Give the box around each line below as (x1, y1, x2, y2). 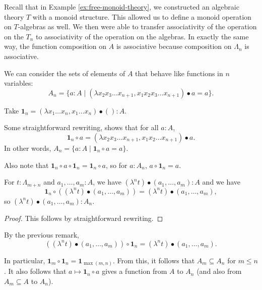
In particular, (4, 255, 45, 265)
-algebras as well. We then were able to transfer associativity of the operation (18, 21, 257, 32)
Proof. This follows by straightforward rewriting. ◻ (4, 212, 163, 223)
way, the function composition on (4, 41, 107, 51)
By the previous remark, (4, 229, 79, 240)
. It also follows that (4, 266, 67, 276)
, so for (106, 159, 127, 170)
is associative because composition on (116, 41, 232, 51)
